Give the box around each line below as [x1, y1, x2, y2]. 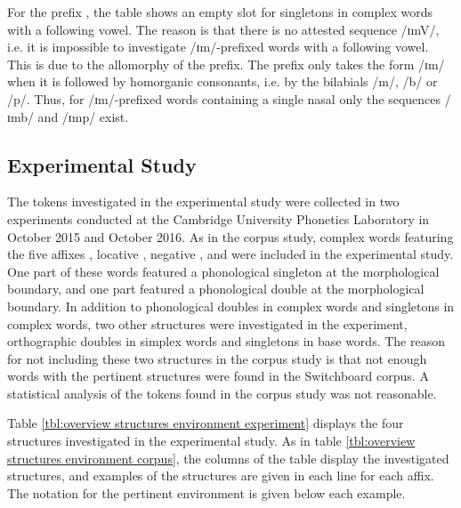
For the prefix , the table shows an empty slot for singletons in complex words [7, 3, 433, 20]
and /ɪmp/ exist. [37, 107, 129, 125]
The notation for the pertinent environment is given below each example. [7, 483, 406, 502]
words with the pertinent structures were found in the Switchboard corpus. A [7, 367, 429, 385]
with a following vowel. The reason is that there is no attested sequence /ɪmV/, [7, 20, 440, 38]
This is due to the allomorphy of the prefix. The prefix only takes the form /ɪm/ [7, 54, 445, 73]
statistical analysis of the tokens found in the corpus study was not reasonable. [7, 383, 437, 402]
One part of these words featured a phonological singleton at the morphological [7, 262, 440, 280]
